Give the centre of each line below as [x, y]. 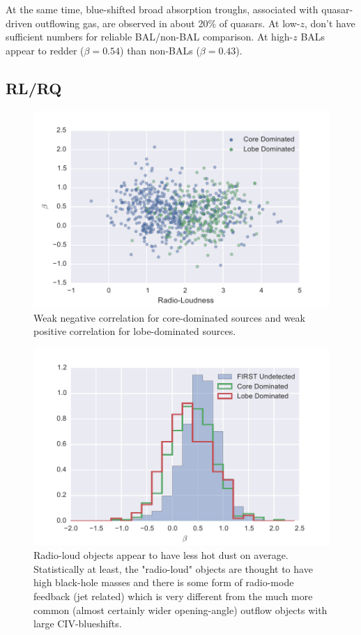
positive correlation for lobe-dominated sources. [135, 331]
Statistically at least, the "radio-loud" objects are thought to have [173, 568]
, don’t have [330, 23]
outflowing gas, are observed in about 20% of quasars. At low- [168, 23]
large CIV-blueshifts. [78, 623]
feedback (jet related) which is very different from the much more [173, 596]
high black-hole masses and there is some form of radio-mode [164, 582]
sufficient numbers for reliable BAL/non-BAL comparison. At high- [149, 37]
